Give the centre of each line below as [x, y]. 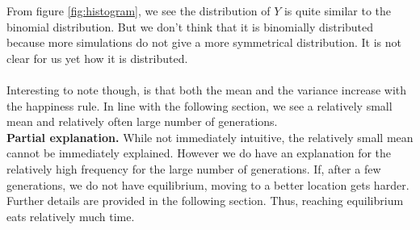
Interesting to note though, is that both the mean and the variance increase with [207, 89]
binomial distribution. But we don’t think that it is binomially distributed [190, 26]
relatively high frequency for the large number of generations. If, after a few [194, 168]
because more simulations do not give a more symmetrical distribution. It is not [204, 42]
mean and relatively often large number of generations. [142, 121]
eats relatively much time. [71, 216]
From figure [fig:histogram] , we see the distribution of [139, 10]
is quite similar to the [337, 10]
